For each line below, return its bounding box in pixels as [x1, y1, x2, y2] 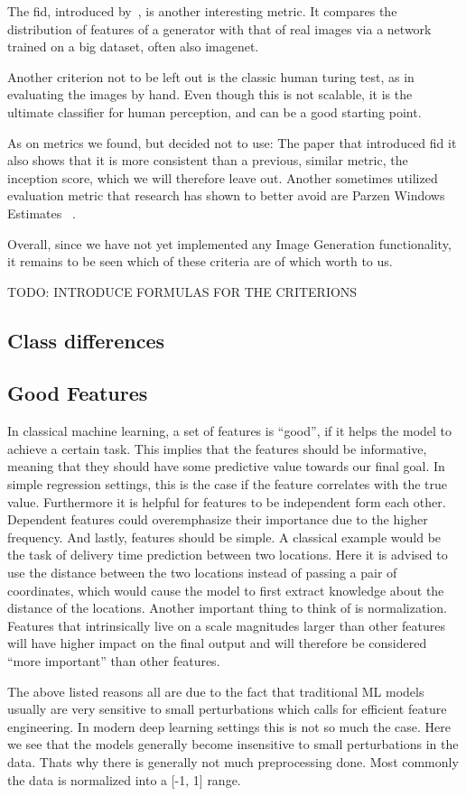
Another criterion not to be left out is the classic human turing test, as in [7, 67, 415, 86]
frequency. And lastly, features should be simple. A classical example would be [7, 527, 442, 546]
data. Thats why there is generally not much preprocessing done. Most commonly [7, 752, 459, 771]
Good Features [7, 379, 148, 407]
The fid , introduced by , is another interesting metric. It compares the [7, 2, 397, 20]
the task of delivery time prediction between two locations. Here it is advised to [7, 545, 448, 564]
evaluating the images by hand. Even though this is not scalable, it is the [7, 85, 413, 104]
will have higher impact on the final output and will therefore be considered [7, 634, 427, 653]
